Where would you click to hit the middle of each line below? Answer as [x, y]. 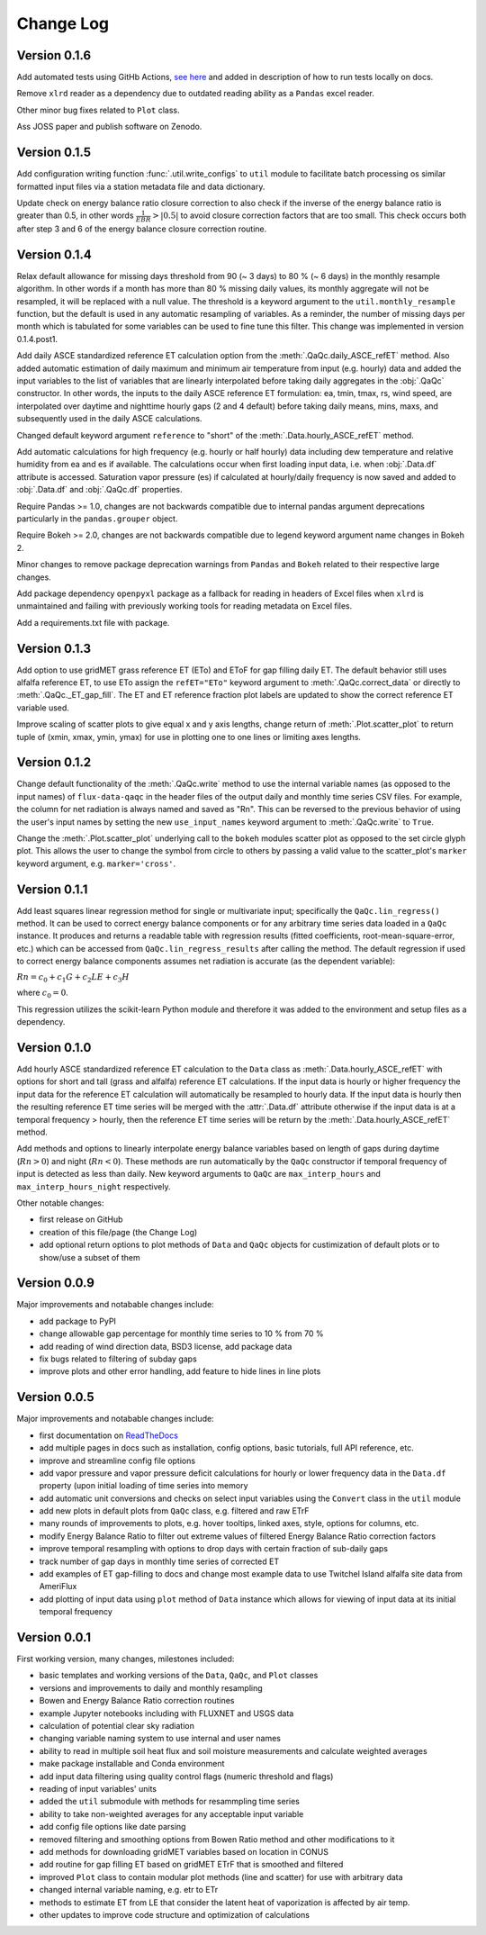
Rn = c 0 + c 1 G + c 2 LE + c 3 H [73, 978]
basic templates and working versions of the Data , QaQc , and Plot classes [179, 1676]
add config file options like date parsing [112, 1827]
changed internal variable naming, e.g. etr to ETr [129, 1890]
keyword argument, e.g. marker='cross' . [96, 864]
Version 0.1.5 [54, 153]
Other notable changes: [60, 1203]
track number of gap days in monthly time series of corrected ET [159, 1561]
